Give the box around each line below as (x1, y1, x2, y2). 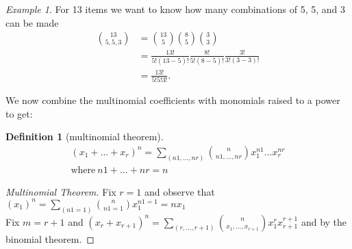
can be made (5, 15, 59, 29)
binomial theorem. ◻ (5, 231, 95, 246)
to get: (5, 106, 33, 120)
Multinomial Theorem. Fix (5, 184, 116, 198)
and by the (301, 214, 347, 228)
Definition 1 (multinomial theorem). (5, 129, 164, 144)
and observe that (144, 184, 215, 198)
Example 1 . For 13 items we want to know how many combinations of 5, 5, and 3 (5, 2, 345, 16)
